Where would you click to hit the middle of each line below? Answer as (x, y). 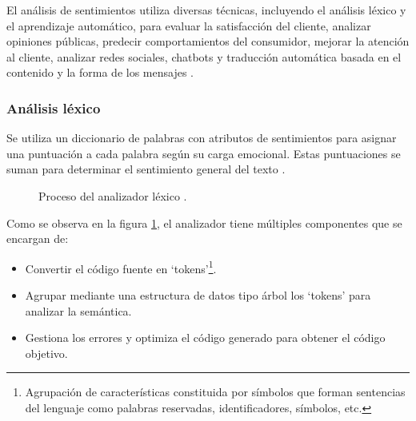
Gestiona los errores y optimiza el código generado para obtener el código (205, 338)
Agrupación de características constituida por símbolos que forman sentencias (215, 392)
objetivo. (46, 353)
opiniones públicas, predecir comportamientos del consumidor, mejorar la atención (208, 41)
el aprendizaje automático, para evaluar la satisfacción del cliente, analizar (189, 25)
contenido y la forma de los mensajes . (100, 72)
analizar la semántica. (78, 310)
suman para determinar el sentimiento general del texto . (146, 169)
